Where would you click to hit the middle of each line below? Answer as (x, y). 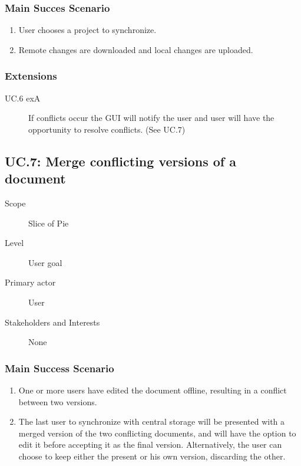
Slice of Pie (49, 223)
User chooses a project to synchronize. (87, 30)
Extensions (31, 76)
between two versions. (58, 401)
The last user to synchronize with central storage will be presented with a (152, 421)
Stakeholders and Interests (52, 322)
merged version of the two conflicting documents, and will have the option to (157, 433)
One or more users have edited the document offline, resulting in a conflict (153, 390)
